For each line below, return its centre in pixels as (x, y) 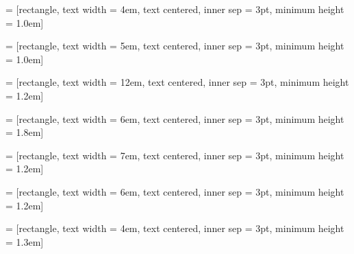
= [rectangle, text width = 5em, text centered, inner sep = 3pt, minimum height (175, 46)
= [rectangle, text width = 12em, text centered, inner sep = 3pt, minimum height (177, 82)
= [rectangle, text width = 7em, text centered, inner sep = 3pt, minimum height (175, 155)
